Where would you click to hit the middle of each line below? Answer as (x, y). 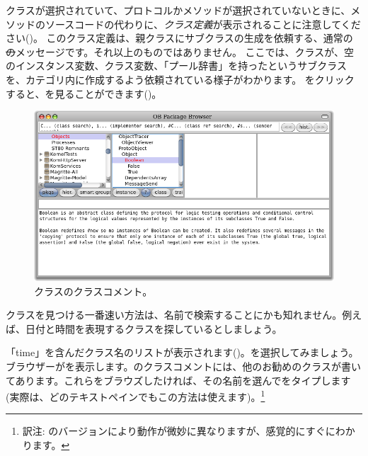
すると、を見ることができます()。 (84, 93)
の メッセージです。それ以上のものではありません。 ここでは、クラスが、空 (180, 51)
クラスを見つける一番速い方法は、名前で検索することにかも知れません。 (174, 315)
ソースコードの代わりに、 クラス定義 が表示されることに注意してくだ (203, 24)
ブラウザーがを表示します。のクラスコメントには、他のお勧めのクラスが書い (184, 366)
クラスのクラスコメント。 (93, 291)
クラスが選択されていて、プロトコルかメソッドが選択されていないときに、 (178, 10)
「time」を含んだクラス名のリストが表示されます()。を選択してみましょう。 (182, 352)
